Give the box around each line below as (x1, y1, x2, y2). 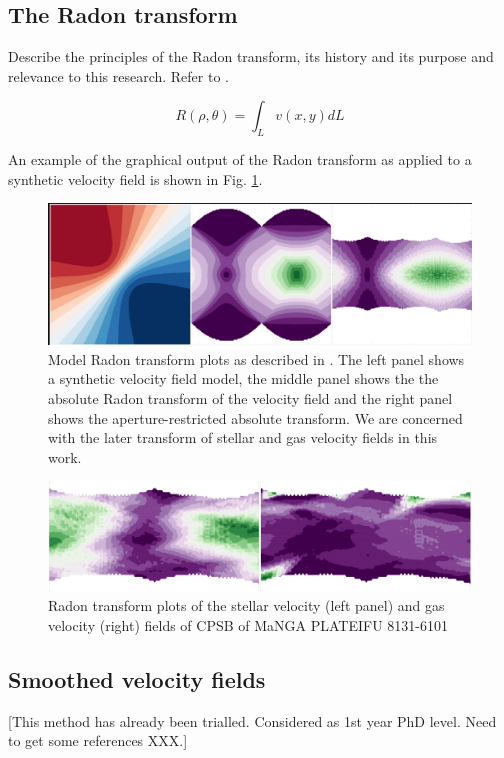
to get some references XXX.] (8, 730, 188, 751)
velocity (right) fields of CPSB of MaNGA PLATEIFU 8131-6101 (48, 614, 449, 635)
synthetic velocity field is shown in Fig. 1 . (8, 168, 263, 189)
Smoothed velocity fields (8, 663, 266, 694)
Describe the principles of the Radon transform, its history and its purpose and (8, 46, 494, 67)
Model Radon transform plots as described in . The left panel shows (48, 348, 465, 369)
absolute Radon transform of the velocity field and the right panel (48, 388, 453, 409)
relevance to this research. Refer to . (8, 65, 229, 86)
